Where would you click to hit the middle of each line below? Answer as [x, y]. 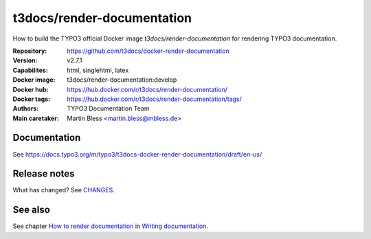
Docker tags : [32, 99]
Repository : [30, 51]
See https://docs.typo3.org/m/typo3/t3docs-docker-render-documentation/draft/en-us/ [137, 154]
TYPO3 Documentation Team [108, 109]
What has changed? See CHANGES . [64, 190]
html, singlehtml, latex [98, 70]
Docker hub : [31, 89]
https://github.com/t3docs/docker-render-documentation [148, 51]
